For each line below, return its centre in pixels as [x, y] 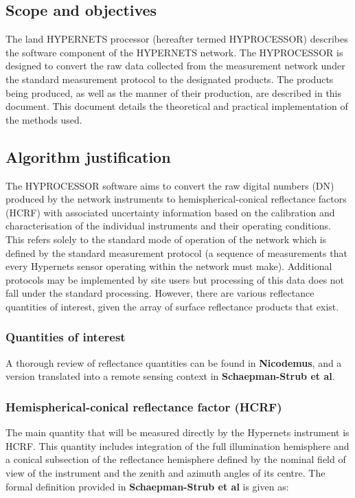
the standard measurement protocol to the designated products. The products [170, 79]
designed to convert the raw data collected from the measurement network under [175, 66]
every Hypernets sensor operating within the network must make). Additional [169, 266]
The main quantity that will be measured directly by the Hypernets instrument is [177, 432]
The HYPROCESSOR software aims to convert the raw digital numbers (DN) [170, 185]
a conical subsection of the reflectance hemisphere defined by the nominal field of [176, 459]
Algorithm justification [88, 156]
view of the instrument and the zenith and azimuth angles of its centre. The [165, 472]
